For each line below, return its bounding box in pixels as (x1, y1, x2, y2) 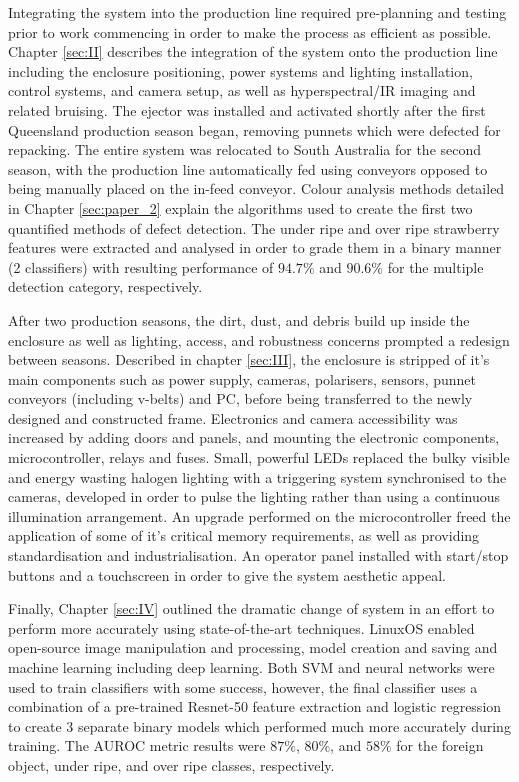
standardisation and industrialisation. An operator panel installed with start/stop (8, 545, 509, 566)
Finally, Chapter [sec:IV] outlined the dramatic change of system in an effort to (8, 598, 495, 619)
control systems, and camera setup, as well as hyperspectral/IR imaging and (8, 80, 476, 101)
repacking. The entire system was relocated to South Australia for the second (8, 139, 482, 160)
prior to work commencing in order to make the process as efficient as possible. (8, 21, 492, 42)
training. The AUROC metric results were (8, 735, 266, 756)
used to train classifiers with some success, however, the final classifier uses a (8, 676, 478, 697)
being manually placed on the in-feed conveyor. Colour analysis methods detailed (8, 178, 505, 199)
